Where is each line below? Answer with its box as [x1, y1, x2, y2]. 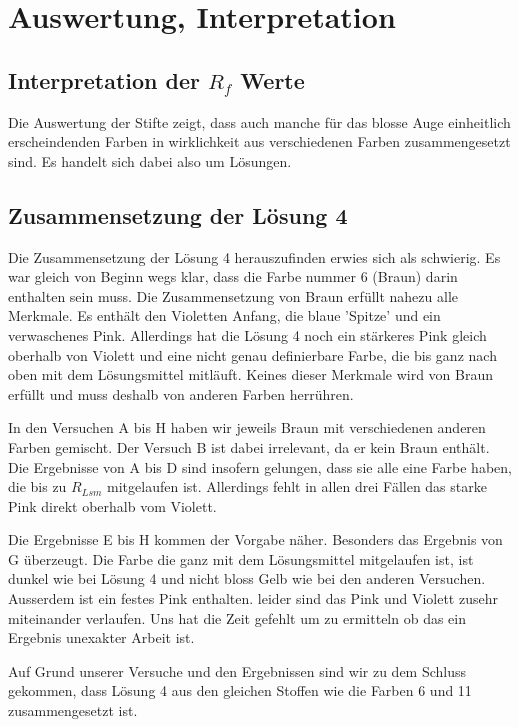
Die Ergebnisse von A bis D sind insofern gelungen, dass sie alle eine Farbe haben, [8, 456, 512, 477]
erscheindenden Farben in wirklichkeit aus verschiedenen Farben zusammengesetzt [8, 131, 511, 152]
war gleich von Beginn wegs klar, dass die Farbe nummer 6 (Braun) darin [8, 266, 458, 287]
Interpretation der [8, 64, 200, 95]
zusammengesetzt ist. [8, 700, 138, 721]
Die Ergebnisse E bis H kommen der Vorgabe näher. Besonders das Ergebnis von [8, 529, 503, 550]
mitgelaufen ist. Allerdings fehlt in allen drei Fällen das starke [107, 476, 487, 497]
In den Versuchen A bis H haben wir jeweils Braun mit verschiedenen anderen [8, 417, 486, 438]
